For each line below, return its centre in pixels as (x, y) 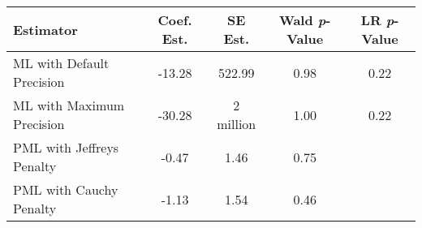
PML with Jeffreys (66, 147)
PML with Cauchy (66, 189)
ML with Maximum (69, 105)
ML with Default (61, 63)
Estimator (45, 29)
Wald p (302, 20)
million (237, 124)
